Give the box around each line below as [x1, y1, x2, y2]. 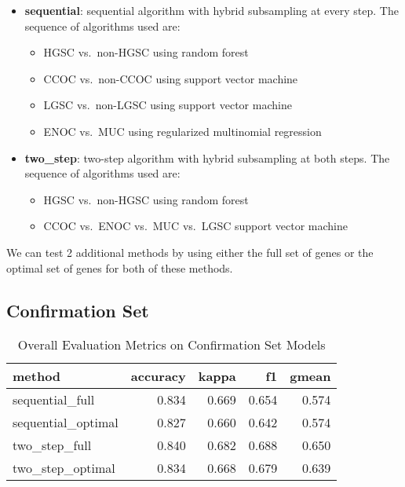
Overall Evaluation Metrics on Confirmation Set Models [17, 335, 326, 354]
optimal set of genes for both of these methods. [6, 259, 233, 276]
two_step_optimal [13, 459, 115, 478]
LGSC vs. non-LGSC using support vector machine [43, 97, 292, 113]
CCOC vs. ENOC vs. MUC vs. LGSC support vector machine [43, 218, 348, 234]
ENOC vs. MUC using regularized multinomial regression [43, 123, 322, 139]
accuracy [130, 367, 186, 386]
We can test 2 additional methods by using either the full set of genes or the [6, 243, 374, 260]
